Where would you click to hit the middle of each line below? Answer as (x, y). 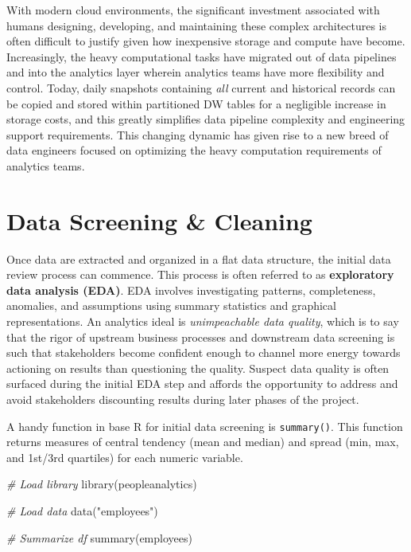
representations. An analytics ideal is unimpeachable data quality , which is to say (203, 321)
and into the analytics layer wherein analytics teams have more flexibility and (196, 72)
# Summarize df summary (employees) (99, 537)
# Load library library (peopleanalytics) (102, 484)
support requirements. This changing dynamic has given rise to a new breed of (198, 134)
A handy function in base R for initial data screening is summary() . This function (205, 426)
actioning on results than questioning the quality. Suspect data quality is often (198, 368)
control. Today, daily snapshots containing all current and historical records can (201, 87)
